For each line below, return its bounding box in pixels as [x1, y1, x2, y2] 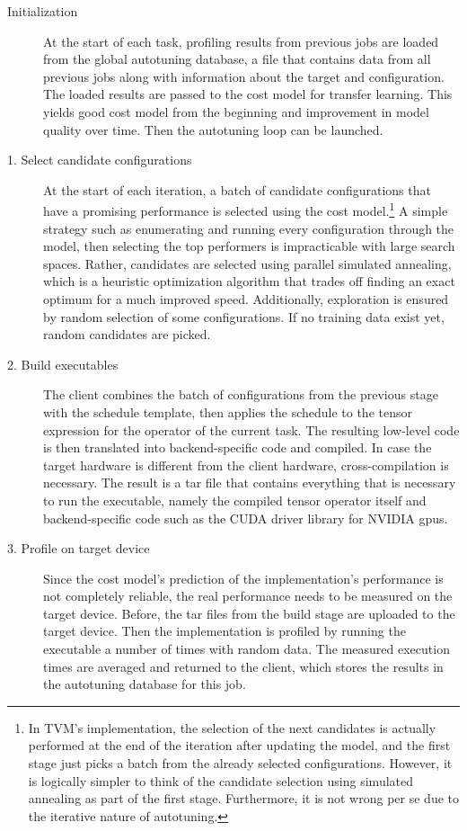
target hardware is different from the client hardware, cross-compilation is [43, 455, 449, 474]
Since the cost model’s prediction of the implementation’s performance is [43, 568, 444, 587]
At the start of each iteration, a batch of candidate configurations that [43, 180, 431, 199]
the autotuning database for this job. [43, 675, 246, 693]
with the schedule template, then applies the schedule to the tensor [43, 402, 412, 421]
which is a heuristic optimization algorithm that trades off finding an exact [43, 272, 455, 290]
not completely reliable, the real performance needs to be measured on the [43, 586, 453, 605]
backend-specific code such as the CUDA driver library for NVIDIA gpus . [43, 508, 448, 527]
